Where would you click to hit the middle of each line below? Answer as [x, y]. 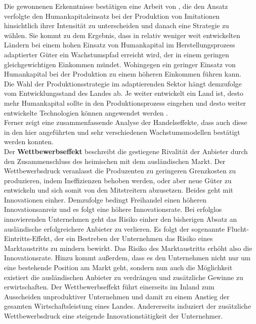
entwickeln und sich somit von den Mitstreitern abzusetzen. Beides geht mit [119, 190]
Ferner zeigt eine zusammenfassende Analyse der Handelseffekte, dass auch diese [126, 122]
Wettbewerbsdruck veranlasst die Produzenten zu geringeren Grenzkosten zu [120, 171]
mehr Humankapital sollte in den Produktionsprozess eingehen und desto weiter [125, 102]
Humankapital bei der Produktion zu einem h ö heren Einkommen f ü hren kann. [123, 74]
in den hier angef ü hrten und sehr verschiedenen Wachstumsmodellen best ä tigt [122, 132]
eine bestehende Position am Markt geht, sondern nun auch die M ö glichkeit [118, 267]
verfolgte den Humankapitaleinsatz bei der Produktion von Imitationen [112, 16]
